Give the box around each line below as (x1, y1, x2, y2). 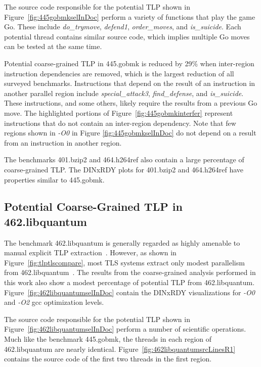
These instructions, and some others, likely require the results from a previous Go (4, 98, 257, 108)
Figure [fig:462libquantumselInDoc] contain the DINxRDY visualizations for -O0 (4, 287, 255, 297)
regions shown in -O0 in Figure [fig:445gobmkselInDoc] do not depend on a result (4, 127, 256, 138)
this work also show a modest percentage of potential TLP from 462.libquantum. (4, 277, 255, 288)
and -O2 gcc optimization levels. (4, 297, 104, 307)
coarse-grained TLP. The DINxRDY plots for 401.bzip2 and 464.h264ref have (4, 164, 244, 174)
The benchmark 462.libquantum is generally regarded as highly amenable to (4, 237, 240, 248)
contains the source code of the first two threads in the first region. (4, 353, 212, 364)
